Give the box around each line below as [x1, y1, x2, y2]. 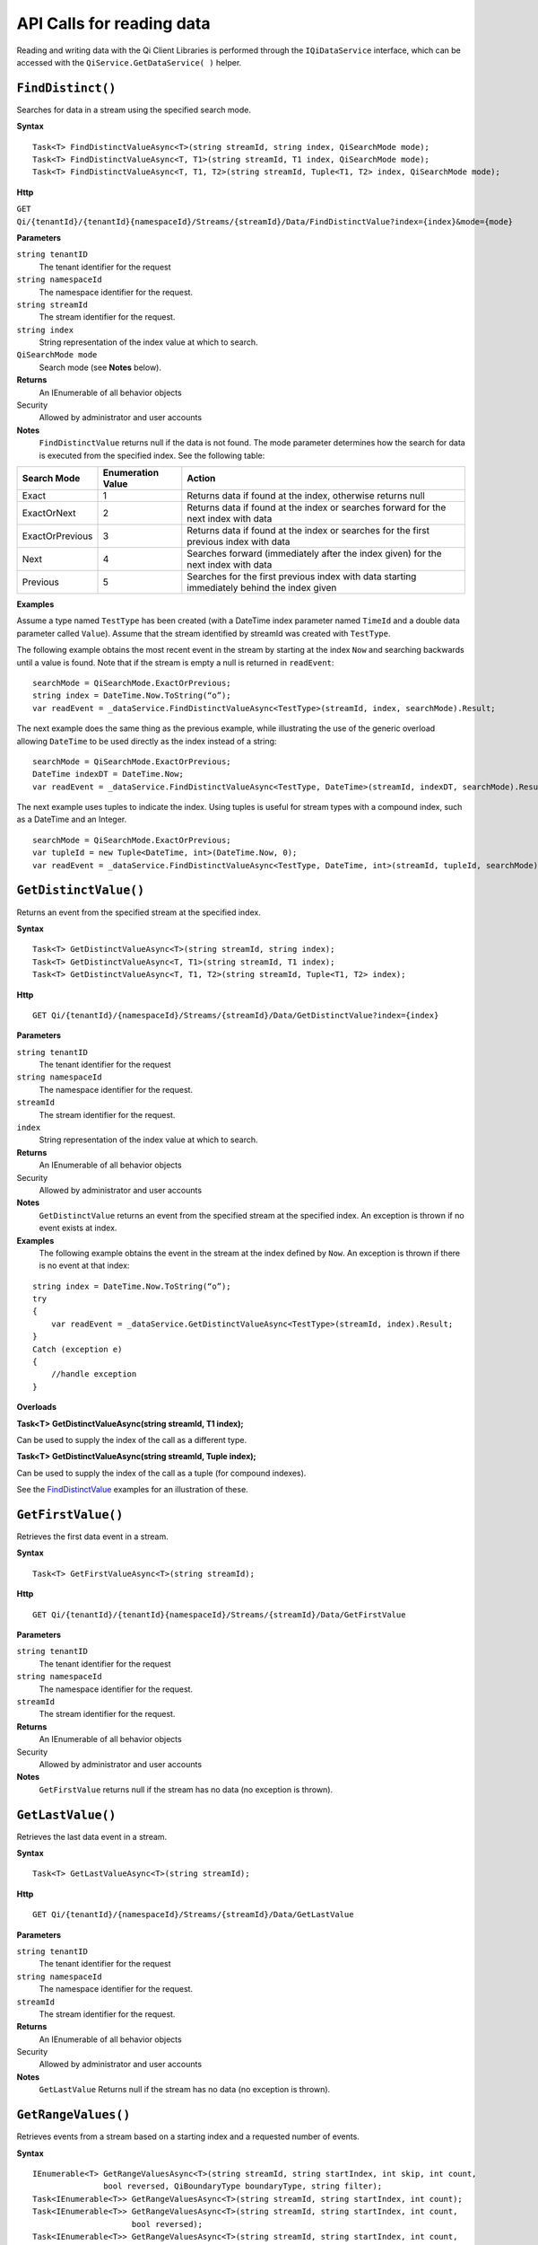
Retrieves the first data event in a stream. [16, 1531, 169, 1542]
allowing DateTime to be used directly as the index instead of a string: [16, 735, 277, 746]
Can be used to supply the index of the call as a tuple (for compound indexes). [16, 1467, 307, 1478]
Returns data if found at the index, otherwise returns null [187, 489, 425, 502]
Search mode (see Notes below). [39, 362, 161, 373]
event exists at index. [39, 1222, 117, 1234]
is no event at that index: [39, 1260, 130, 1271]
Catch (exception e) [32, 1343, 123, 1354]
